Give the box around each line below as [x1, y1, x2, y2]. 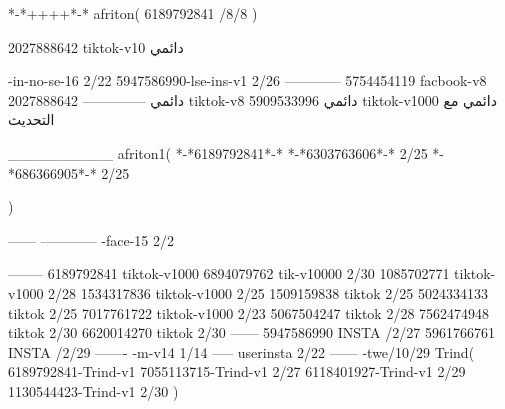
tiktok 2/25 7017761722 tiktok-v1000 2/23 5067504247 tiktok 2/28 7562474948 [8, 302, 490, 323]
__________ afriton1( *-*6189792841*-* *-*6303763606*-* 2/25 [8, 142, 428, 163]
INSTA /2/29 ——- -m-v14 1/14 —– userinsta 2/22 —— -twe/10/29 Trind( [8, 341, 475, 362]
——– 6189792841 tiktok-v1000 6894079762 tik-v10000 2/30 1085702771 [8, 263, 450, 284]
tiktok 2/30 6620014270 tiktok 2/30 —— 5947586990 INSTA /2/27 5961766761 [8, 322, 495, 343]
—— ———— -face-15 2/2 [8, 229, 175, 250]
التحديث [8, 109, 55, 130]
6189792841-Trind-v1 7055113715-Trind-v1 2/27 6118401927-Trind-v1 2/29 [8, 361, 466, 382]
